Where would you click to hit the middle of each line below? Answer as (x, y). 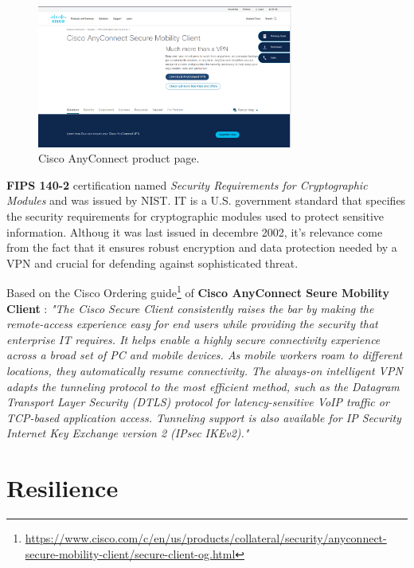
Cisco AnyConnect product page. (119, 158)
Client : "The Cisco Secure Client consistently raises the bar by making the (190, 308)
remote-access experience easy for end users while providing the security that (192, 324)
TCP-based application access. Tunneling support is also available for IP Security (204, 417)
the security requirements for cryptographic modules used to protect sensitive (195, 215)
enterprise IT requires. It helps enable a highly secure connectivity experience (193, 339)
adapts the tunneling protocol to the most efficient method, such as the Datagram (203, 386)
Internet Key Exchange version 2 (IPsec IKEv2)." (128, 433)
